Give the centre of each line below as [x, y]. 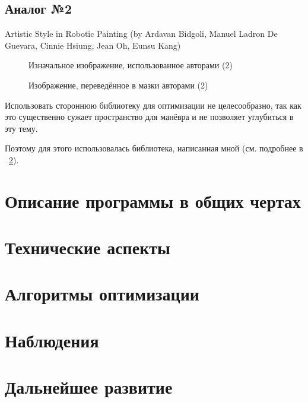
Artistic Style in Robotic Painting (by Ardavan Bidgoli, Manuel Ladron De [141, 34]
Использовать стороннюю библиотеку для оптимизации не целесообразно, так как [153, 105]
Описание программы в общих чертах [153, 200]
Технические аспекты [88, 247]
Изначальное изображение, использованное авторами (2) [131, 65]
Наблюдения [52, 340]
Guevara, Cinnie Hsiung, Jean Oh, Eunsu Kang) [93, 45]
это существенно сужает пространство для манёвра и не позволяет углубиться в [149, 117]
